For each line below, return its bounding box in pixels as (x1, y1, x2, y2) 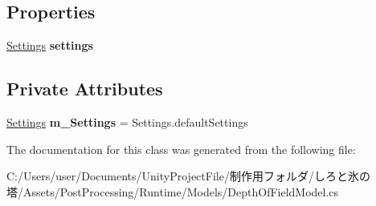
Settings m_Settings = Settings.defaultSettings (6, 114, 248, 130)
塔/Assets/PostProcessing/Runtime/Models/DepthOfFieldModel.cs (6, 183, 339, 200)
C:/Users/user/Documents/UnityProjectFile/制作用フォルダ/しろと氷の (6, 168, 370, 184)
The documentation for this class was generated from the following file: (6, 140, 356, 157)
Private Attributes (6, 76, 163, 101)
